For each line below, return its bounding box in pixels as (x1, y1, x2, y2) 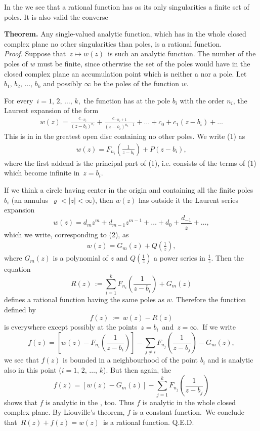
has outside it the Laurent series (139, 194, 239, 205)
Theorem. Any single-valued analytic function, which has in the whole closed (4, 28, 246, 39)
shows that (4, 397, 37, 407)
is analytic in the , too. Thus (46, 397, 135, 407)
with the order (180, 95, 225, 105)
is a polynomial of (53, 253, 108, 263)
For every (4, 95, 33, 105)
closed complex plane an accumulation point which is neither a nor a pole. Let (4, 68, 247, 79)
